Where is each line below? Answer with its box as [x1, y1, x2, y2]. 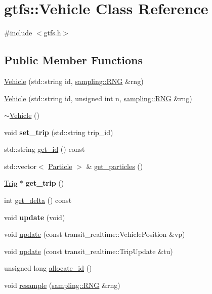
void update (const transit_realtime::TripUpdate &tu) [4, 245, 173, 256]
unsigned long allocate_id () [4, 263, 92, 273]
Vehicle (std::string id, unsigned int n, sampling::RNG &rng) [4, 93, 192, 103]
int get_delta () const [4, 195, 72, 205]
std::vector [4, 160, 36, 171]
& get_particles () [86, 160, 143, 171]
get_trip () [25, 178, 64, 188]
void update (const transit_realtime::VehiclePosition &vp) [4, 229, 185, 239]
